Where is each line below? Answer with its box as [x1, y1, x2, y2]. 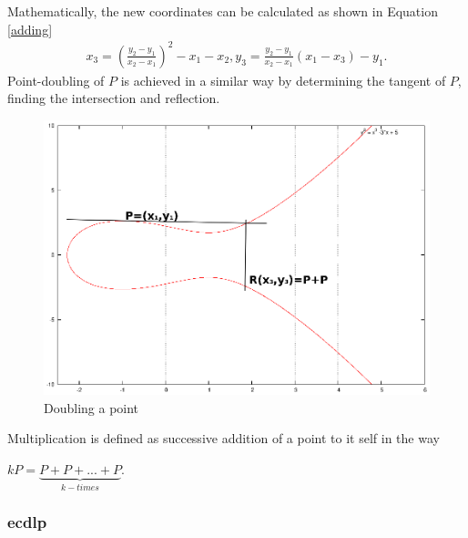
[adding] [7, 19, 53, 38]
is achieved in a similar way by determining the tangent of [120, 70, 446, 89]
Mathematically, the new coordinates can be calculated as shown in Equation [7, 2, 438, 20]
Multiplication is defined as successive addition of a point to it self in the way [7, 429, 440, 448]
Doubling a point [44, 398, 139, 417]
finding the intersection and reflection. [7, 88, 220, 108]
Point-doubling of [7, 70, 105, 89]
